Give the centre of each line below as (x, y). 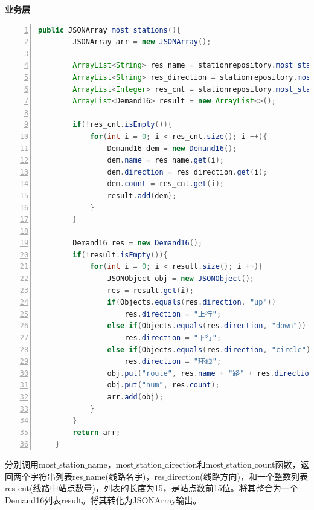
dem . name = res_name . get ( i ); (165, 160)
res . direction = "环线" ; (173, 362)
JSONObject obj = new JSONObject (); (181, 279)
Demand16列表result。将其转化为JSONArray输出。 (103, 499)
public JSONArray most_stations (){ (110, 30)
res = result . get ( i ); (150, 290)
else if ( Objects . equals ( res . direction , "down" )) (207, 326)
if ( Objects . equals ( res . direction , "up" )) (191, 302)
